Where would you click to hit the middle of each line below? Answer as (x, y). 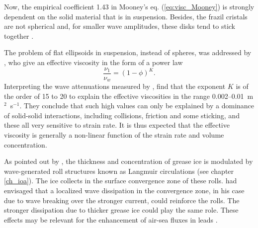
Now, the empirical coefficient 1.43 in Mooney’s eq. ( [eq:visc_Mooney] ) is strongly (129, 6)
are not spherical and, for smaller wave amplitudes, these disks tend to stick (120, 26)
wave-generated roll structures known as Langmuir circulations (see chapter (119, 171)
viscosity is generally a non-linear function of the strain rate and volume (114, 135)
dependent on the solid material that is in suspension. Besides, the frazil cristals (126, 16)
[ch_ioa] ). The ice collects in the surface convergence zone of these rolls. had (121, 181)
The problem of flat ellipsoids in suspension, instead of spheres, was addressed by (128, 52)
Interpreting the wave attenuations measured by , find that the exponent (115, 86)
